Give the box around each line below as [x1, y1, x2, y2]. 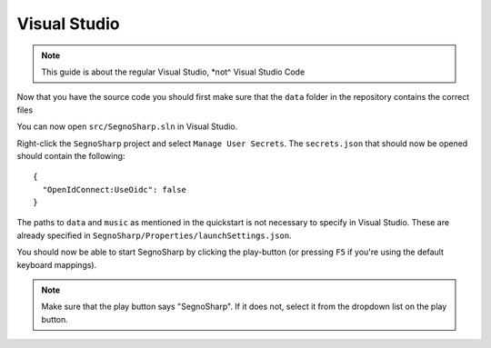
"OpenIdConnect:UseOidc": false [42, 184, 186, 194]
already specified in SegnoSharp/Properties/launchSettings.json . [16, 230, 292, 241]
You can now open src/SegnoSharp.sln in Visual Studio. [16, 121, 238, 132]
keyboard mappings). [16, 259, 97, 270]
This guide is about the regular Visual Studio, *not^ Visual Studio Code [41, 66, 306, 77]
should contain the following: [16, 150, 125, 161]
